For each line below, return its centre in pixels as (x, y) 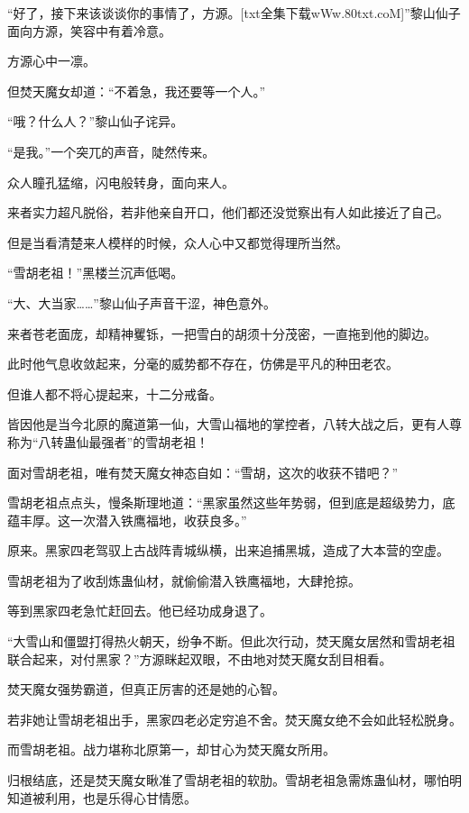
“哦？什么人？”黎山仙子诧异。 (96, 121)
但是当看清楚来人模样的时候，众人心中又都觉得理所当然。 (178, 242)
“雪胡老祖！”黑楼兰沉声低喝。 (96, 273)
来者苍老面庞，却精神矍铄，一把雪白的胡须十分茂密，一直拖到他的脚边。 (222, 333)
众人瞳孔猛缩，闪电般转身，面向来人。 (121, 182)
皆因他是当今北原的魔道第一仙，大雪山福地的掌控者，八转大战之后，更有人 (228, 424)
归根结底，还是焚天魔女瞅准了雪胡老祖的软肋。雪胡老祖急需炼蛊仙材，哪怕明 (234, 780)
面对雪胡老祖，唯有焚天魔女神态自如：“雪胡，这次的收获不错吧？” (203, 472)
